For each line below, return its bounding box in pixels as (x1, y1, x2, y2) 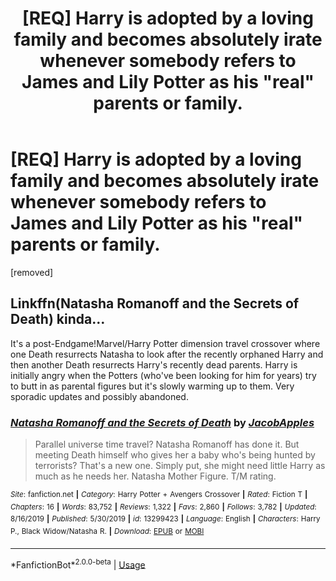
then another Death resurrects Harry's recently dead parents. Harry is (10, 358, 298, 371)
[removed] (10, 266, 54, 278)
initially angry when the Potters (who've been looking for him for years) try (10, 369, 317, 381)
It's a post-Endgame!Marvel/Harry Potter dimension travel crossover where (10, 337, 321, 349)
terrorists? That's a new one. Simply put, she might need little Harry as (34, 460, 326, 472)
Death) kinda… (10, 311, 106, 328)
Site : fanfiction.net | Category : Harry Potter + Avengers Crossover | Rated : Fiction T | (10, 490, 308, 500)
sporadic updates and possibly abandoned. (10, 390, 189, 402)
